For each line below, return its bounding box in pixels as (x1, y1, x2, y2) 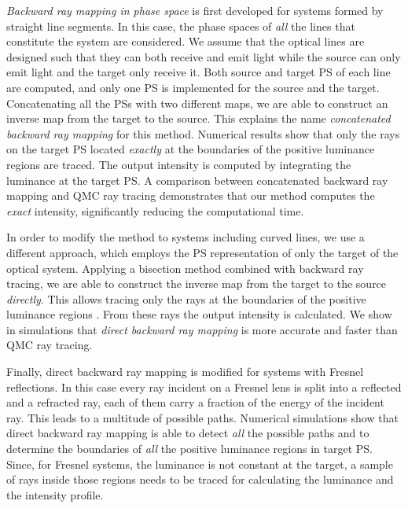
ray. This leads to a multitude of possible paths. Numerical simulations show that (6, 409, 399, 425)
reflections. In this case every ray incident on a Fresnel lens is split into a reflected (6, 378, 402, 395)
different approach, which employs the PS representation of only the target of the (6, 244, 399, 260)
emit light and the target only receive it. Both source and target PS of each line (6, 64, 391, 80)
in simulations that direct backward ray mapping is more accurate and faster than (6, 321, 398, 337)
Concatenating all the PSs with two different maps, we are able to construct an (6, 94, 388, 111)
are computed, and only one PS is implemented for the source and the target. (6, 79, 380, 95)
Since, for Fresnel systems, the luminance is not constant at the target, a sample (6, 455, 393, 472)
